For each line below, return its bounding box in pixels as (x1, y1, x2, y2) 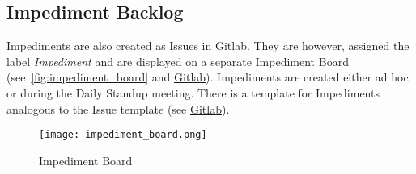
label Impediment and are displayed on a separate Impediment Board (6, 52, 349, 69)
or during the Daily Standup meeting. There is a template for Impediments (6, 84, 380, 101)
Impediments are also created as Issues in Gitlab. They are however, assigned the (6, 37, 410, 54)
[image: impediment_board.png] (39, 129, 207, 141)
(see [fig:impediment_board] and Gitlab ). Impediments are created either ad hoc (6, 68, 409, 85)
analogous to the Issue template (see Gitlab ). (6, 100, 230, 117)
